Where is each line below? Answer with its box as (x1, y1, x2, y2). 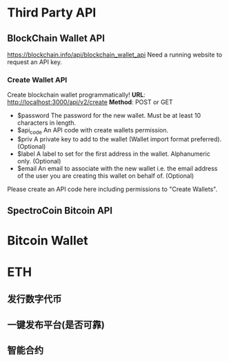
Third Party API (7, 5, 97, 21)
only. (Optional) (17, 157, 61, 165)
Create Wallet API (7, 74, 68, 84)
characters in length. (17, 119, 77, 127)
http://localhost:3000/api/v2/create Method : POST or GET (7, 98, 173, 106)
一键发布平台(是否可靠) (7, 319, 105, 330)
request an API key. (7, 58, 63, 66)
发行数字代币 (7, 293, 62, 305)
